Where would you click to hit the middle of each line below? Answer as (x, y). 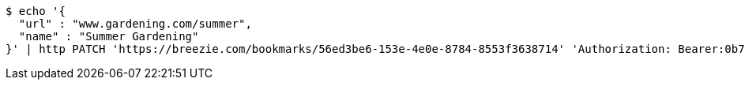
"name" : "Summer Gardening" (109, 36)
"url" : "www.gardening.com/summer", (135, 24)
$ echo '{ (36, 11)
